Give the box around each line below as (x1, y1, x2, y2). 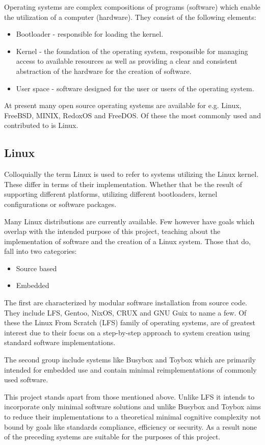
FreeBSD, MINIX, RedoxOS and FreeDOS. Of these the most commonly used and (4, 110, 261, 120)
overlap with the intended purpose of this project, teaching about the (4, 226, 221, 237)
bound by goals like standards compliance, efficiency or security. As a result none (4, 421, 257, 432)
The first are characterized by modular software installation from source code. (4, 297, 247, 308)
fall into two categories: (4, 246, 77, 256)
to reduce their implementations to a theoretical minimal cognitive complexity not (4, 411, 261, 422)
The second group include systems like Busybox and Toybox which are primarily (4, 354, 256, 365)
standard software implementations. (4, 337, 116, 348)
